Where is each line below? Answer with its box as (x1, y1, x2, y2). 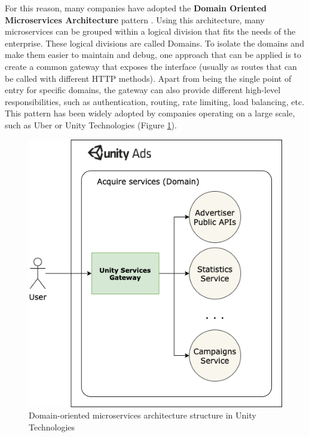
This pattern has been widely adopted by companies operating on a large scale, (5, 107, 295, 119)
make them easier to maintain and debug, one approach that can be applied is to (5, 48, 302, 61)
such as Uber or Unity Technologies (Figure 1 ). (5, 118, 177, 131)
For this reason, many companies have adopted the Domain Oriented (5, 2, 267, 14)
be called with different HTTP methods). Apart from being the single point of (5, 72, 292, 84)
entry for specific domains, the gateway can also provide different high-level (5, 84, 281, 96)
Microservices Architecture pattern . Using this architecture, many (5, 13, 265, 26)
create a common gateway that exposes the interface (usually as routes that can (5, 60, 297, 72)
